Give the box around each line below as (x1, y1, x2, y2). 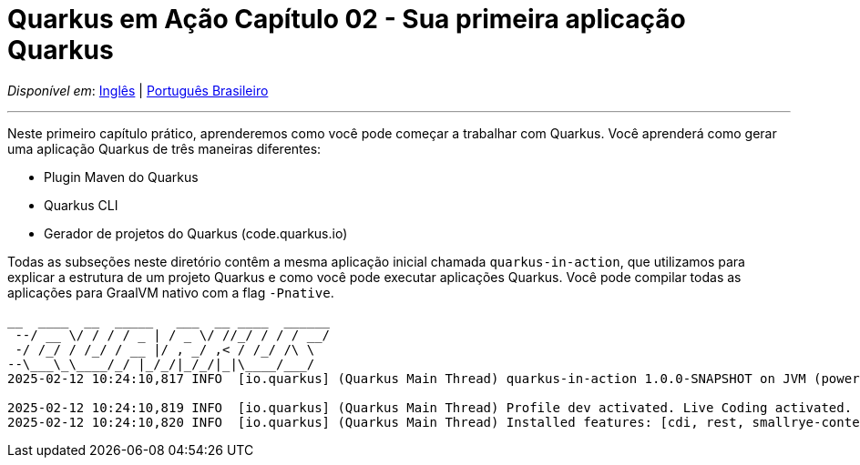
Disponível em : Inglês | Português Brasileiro (7, 82, 269, 98)
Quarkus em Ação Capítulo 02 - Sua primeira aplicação (7, 4, 686, 35)
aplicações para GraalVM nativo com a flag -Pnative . (7, 284, 334, 300)
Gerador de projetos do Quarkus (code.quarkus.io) (44, 225, 348, 241)
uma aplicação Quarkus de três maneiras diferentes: (7, 140, 322, 157)
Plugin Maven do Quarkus (44, 168, 199, 185)
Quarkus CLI (44, 197, 118, 213)
